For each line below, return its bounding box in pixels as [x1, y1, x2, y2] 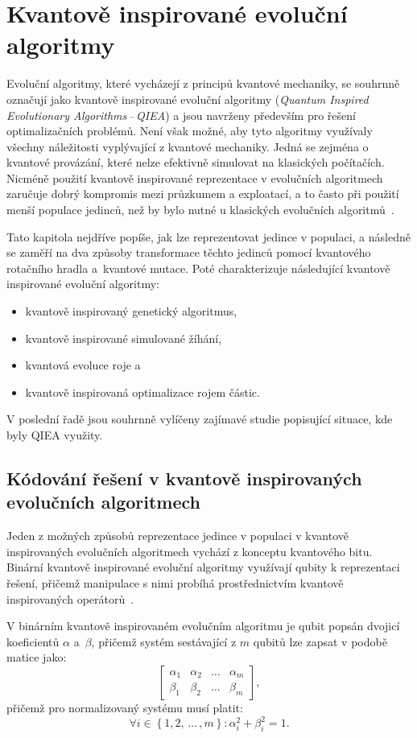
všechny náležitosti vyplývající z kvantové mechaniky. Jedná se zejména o [6, 138, 369, 155]
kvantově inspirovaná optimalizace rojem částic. [25, 383, 260, 400]
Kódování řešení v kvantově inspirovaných [6, 465, 362, 490]
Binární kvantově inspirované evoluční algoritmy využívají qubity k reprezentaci [6, 559, 400, 575]
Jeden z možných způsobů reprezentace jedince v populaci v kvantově [6, 527, 349, 544]
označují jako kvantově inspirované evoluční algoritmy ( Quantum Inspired [6, 90, 369, 107]
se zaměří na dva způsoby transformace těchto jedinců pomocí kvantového [6, 244, 371, 261]
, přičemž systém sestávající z [91, 633, 237, 649]
